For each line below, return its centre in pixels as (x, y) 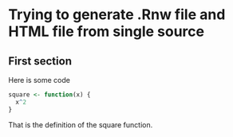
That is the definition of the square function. (81, 124)
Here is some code (39, 80)
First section (40, 61)
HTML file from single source (107, 31)
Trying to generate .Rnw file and (117, 15)
